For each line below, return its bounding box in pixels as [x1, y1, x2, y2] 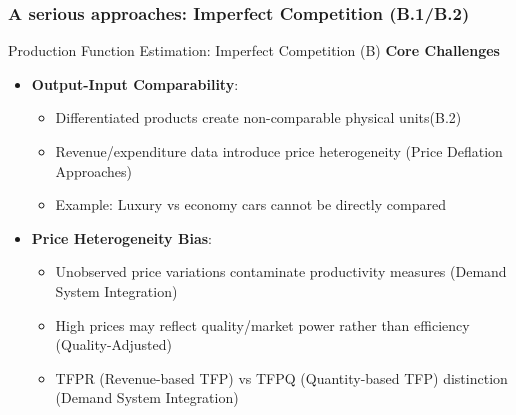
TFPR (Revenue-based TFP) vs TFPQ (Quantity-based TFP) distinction [55, 367, 508, 388]
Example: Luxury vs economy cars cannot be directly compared [55, 194, 446, 215]
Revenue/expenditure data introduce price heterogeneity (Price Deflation [55, 141, 503, 161]
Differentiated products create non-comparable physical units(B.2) [55, 107, 462, 128]
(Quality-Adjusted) [55, 334, 172, 355]
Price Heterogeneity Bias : [31, 227, 212, 248]
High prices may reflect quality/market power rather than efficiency [55, 314, 470, 335]
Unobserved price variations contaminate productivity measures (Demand [55, 261, 507, 282]
